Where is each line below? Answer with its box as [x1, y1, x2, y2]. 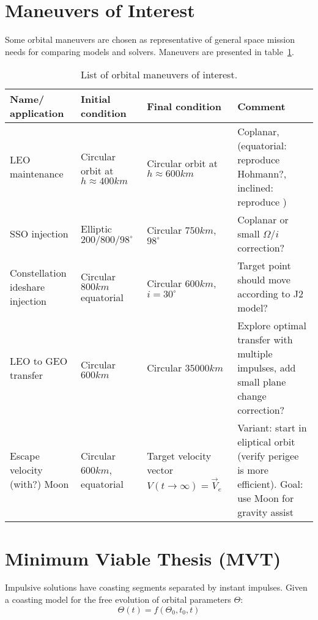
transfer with [237, 332, 293, 347]
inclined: [237, 181, 273, 195]
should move [237, 272, 290, 287]
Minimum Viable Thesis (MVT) [5, 545, 281, 570]
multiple [237, 346, 273, 361]
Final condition [147, 99, 221, 113]
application [10, 106, 64, 121]
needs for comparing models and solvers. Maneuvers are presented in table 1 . [5, 45, 294, 58]
